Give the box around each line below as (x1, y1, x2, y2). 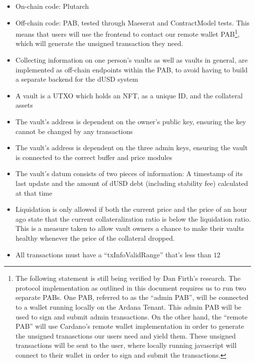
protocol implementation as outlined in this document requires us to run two (15, 282, 246, 293)
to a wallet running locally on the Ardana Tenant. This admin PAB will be (15, 301, 242, 312)
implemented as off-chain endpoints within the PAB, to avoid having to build (15, 64, 248, 74)
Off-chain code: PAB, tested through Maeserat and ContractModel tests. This (15, 17, 250, 27)
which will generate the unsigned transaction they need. (15, 38, 183, 48)
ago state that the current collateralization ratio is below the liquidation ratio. (15, 213, 251, 224)
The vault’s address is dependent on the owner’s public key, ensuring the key (15, 116, 246, 126)
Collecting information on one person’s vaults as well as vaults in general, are (15, 55, 248, 65)
